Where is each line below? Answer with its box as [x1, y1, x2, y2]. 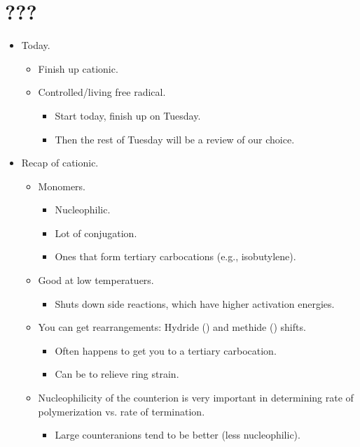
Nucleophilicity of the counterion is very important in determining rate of [38, 390, 354, 405]
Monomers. [38, 178, 85, 193]
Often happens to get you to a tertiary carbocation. [55, 343, 277, 357]
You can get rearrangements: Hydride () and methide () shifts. [38, 320, 306, 334]
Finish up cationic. [38, 61, 118, 76]
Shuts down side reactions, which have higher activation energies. [55, 296, 335, 311]
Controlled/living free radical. [38, 85, 166, 99]
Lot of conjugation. [55, 225, 137, 240]
